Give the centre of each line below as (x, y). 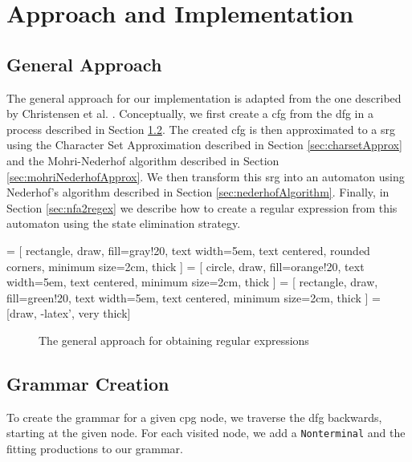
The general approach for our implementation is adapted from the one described (204, 97)
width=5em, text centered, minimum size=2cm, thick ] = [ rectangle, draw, (192, 282)
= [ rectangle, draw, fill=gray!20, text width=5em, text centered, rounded (188, 250)
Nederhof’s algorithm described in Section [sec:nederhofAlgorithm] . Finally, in (198, 192)
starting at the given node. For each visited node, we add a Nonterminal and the (206, 433)
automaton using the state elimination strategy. (124, 223)
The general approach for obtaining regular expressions (174, 340)
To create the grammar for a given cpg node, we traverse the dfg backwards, (194, 417)
